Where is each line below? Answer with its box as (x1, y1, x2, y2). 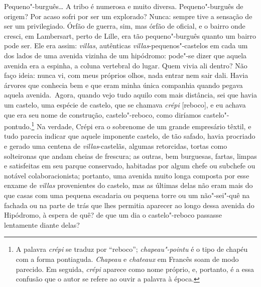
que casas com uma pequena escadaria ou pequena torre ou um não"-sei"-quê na (4, 189, 250, 200)
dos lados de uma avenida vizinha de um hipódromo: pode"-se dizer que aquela (4, 50, 247, 60)
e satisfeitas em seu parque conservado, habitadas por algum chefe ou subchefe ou (4, 160, 255, 171)
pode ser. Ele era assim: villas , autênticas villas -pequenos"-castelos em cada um (4, 40, 248, 51)
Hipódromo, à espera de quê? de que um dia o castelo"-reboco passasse (4, 210, 222, 220)
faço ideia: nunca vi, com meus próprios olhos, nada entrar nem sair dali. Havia (4, 70, 248, 80)
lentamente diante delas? (4, 219, 80, 230)
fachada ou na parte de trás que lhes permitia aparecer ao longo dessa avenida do (4, 200, 254, 210)
